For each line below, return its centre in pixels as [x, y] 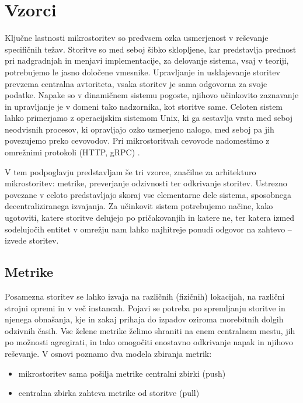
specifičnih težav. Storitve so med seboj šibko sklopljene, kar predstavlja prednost [151, 49]
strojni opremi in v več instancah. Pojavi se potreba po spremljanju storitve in [145, 308]
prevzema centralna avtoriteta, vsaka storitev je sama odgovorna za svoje [136, 83]
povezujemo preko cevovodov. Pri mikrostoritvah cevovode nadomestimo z [137, 140]
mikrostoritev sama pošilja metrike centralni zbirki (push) [122, 373]
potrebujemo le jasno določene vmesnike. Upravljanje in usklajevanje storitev [142, 72]
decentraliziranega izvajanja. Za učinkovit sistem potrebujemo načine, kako [139, 206]
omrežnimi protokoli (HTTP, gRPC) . [72, 152]
